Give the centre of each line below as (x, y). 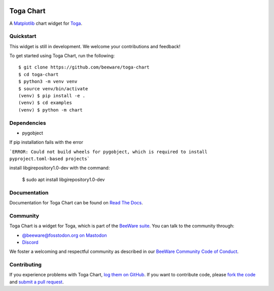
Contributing (25, 265)
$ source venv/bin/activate (53, 88)
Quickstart (23, 37)
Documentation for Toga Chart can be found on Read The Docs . (76, 203)
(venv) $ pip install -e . (52, 96)
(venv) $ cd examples (45, 103)
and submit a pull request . (37, 282)
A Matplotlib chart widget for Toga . (46, 23)
